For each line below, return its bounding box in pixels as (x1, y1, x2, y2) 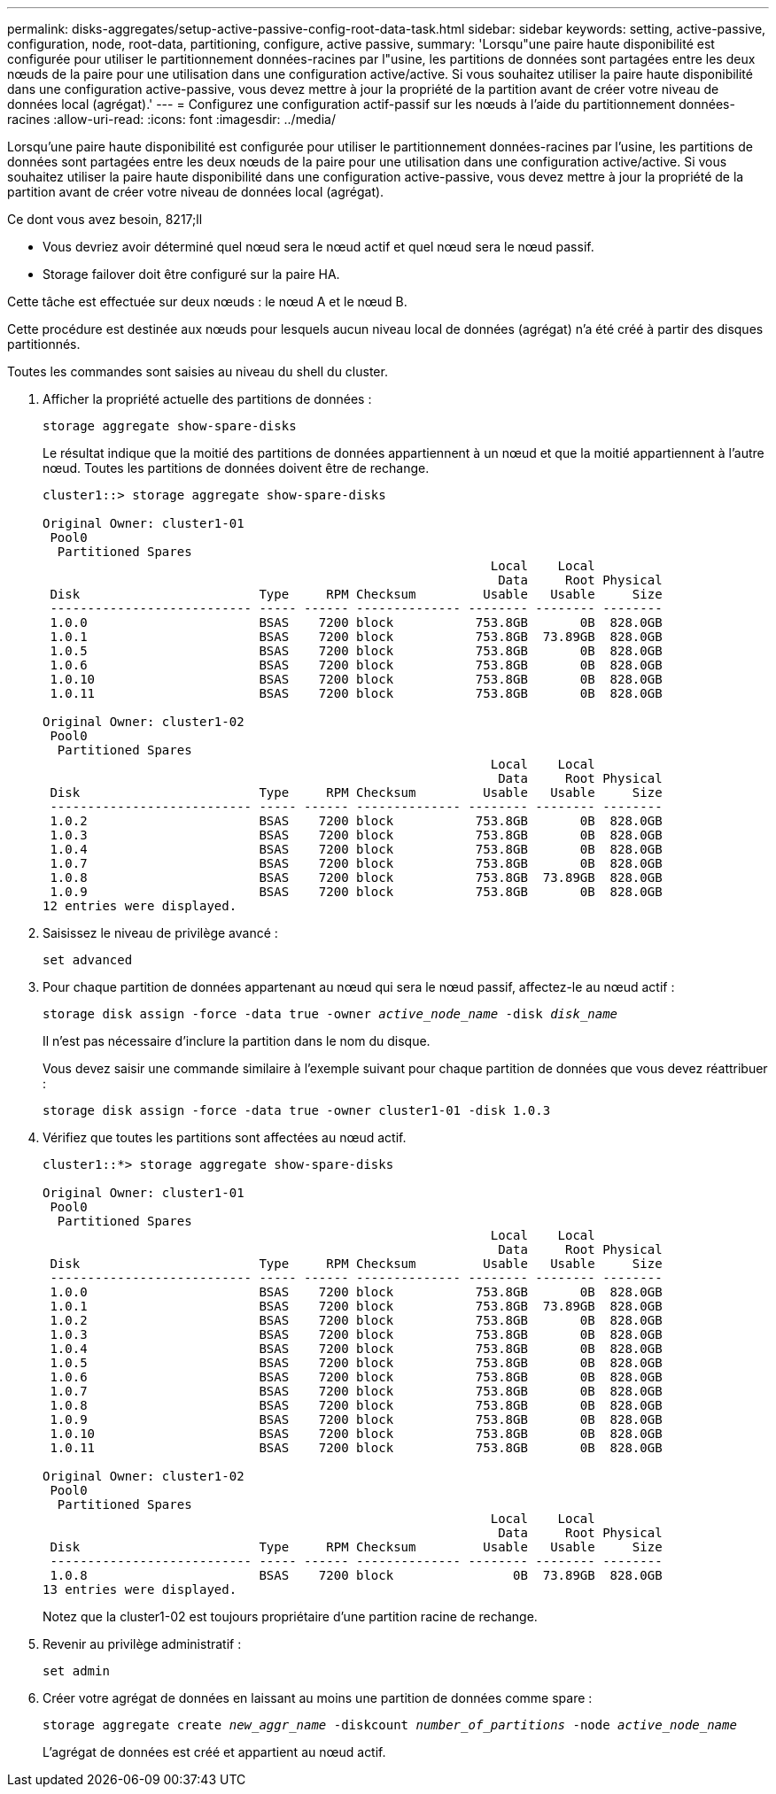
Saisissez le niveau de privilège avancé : (43, 925, 278, 940)
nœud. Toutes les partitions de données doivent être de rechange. (43, 460, 430, 476)
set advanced (43, 953, 133, 967)
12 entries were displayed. (43, 899, 237, 913)
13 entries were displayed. (43, 1582, 237, 1597)
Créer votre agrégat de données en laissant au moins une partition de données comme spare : (43, 1690, 593, 1705)
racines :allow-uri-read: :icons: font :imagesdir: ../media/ (7, 112, 336, 127)
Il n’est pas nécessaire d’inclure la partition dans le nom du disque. (43, 1033, 431, 1048)
